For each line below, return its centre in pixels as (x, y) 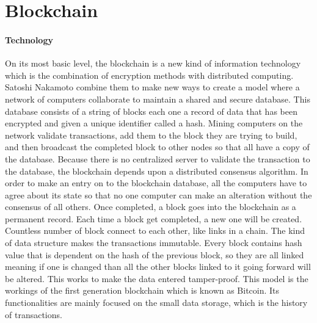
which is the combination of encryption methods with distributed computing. (149, 75)
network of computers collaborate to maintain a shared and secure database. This (158, 99)
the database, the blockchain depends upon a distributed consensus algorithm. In (157, 171)
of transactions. (34, 314)
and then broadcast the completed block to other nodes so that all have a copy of (157, 147)
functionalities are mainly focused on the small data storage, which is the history (156, 303)
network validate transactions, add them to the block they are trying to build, (151, 135)
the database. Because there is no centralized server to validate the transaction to (158, 158)
